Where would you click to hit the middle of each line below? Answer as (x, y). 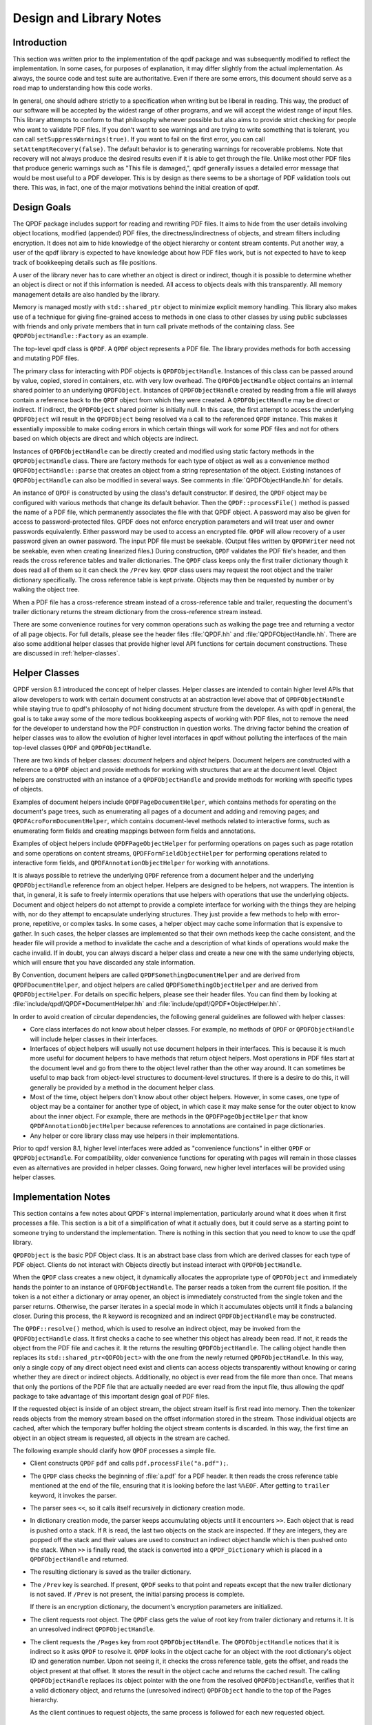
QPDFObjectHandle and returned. (79, 1559)
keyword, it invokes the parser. (73, 1495)
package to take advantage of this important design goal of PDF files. (111, 1397)
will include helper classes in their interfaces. (94, 1039)
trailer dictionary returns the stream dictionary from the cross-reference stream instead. (137, 611)
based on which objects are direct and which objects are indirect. (106, 439)
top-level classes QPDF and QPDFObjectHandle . (82, 747)
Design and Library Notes (87, 18)
